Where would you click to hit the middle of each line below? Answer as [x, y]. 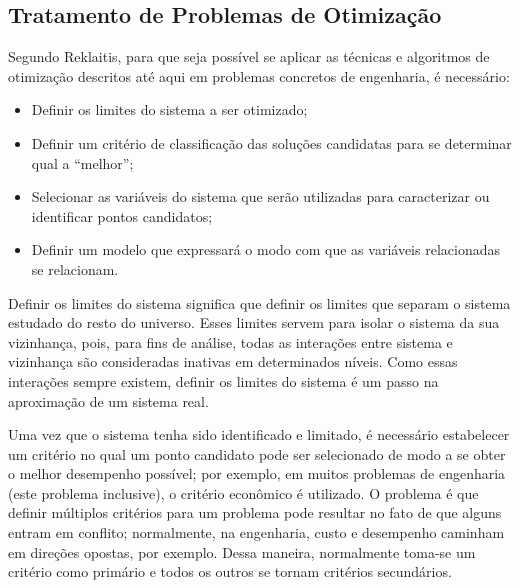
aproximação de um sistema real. [108, 400]
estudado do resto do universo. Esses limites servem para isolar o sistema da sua [254, 322]
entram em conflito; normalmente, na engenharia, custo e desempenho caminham [256, 532]
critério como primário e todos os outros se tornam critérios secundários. [230, 571]
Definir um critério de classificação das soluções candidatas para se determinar [271, 142]
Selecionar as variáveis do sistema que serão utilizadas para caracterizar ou [260, 196]
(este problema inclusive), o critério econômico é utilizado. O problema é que [243, 492]
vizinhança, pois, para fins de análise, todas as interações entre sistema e [230, 341]
